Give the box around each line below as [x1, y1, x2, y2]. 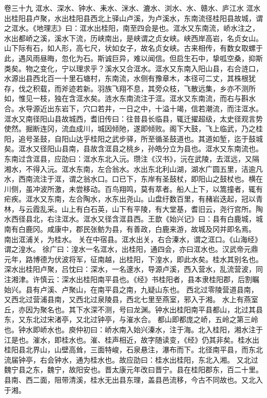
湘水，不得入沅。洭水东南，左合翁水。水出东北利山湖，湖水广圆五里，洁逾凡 [4, 163, 263, 174]
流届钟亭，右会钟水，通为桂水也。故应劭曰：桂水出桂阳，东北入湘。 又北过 [4, 354, 258, 365]
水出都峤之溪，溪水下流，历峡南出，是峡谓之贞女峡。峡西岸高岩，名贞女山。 [4, 32, 263, 43]
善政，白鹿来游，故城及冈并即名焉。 [133, 224, 256, 234]
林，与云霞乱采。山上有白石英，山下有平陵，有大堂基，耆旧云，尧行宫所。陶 [4, 203, 263, 214]
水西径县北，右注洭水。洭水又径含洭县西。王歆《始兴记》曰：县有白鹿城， [4, 213, 256, 224]
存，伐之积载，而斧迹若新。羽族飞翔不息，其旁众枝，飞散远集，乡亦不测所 [4, 83, 256, 93]
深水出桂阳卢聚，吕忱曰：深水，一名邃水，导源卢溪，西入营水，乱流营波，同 [4, 264, 263, 274]
